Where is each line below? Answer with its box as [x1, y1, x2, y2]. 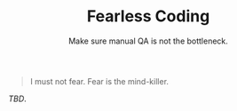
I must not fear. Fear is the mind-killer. [29, 75, 170, 86]
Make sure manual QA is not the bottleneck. [68, 36, 228, 46]
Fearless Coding [86, 6, 210, 27]
